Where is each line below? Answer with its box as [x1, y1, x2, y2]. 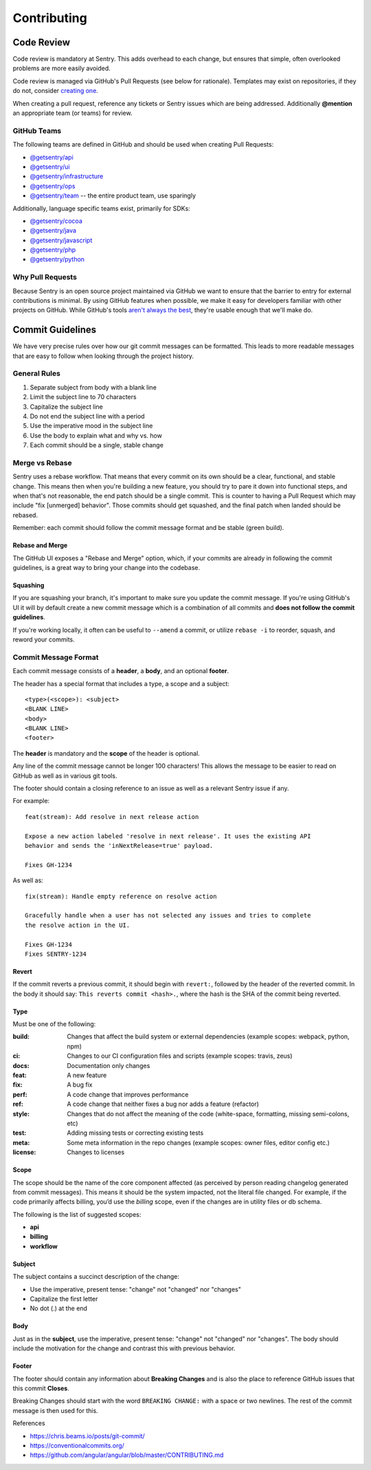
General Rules [12, 369, 61, 379]
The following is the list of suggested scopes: [12, 1210, 142, 1218]
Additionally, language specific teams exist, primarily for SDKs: [12, 204, 190, 213]
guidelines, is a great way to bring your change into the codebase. [12, 564, 201, 572]
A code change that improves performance [67, 1090, 189, 1098]
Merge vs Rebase [12, 458, 72, 467]
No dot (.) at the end [30, 1304, 87, 1312]
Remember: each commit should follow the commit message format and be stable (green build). [12, 524, 284, 532]
